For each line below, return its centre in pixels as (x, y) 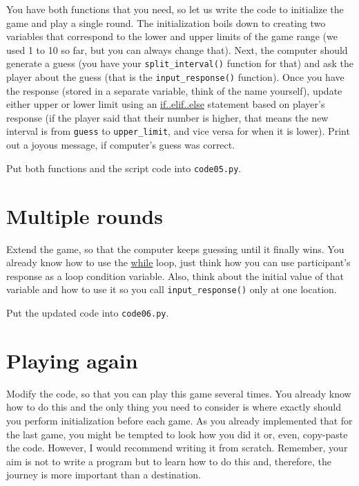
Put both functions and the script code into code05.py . (124, 168)
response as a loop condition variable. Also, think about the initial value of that (175, 275)
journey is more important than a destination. (104, 475)
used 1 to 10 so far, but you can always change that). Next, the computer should (177, 49)
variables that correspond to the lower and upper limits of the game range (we (172, 36)
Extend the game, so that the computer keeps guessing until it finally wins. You (175, 249)
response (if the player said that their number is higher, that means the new (167, 117)
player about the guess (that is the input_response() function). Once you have (175, 77)
